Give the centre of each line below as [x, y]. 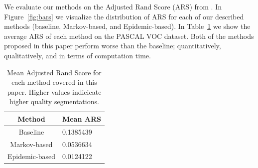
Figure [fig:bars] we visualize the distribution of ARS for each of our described [124, 16]
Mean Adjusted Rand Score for [54, 72]
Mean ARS [81, 118]
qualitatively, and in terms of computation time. [77, 55]
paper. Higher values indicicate [54, 91]
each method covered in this [54, 82]
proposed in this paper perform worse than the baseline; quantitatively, [113, 46]
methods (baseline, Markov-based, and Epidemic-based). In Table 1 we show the [127, 26]
